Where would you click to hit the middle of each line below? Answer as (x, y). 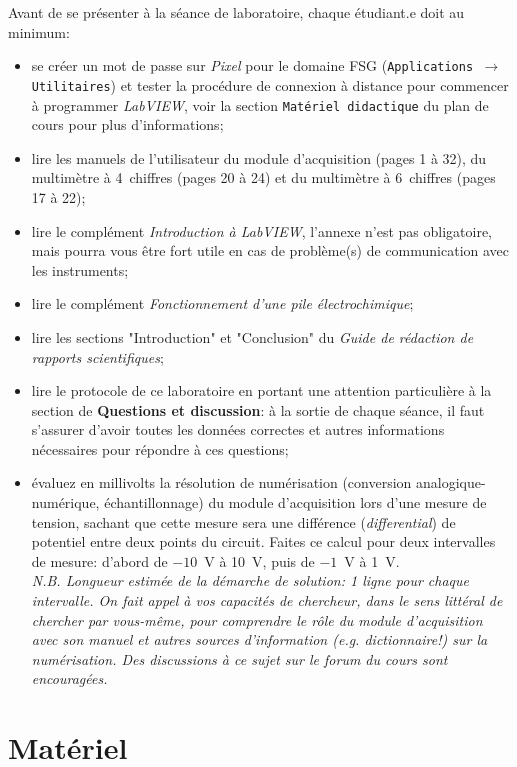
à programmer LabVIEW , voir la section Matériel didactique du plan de (260, 104)
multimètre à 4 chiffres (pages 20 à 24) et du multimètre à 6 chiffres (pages (263, 177)
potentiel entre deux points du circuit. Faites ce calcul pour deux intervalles (263, 541)
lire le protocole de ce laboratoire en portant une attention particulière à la (261, 390)
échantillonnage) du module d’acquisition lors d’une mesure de (295, 502)
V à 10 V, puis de (259, 560)
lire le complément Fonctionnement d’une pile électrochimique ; (222, 303)
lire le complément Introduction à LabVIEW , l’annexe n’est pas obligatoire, (262, 230)
